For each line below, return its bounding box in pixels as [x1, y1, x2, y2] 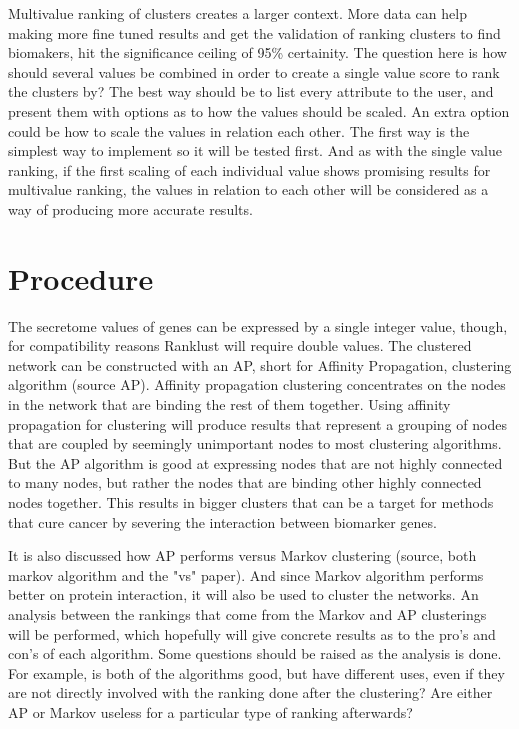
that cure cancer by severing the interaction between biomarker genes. [8, 511, 437, 532]
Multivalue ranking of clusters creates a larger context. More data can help [8, 3, 467, 23]
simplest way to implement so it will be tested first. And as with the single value [8, 140, 503, 161]
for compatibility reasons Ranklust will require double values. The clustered [8, 335, 472, 356]
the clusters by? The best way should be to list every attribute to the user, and [8, 81, 494, 102]
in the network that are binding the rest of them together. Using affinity [8, 394, 451, 415]
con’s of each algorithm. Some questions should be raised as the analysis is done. [8, 643, 502, 664]
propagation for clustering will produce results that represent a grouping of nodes [8, 413, 507, 434]
